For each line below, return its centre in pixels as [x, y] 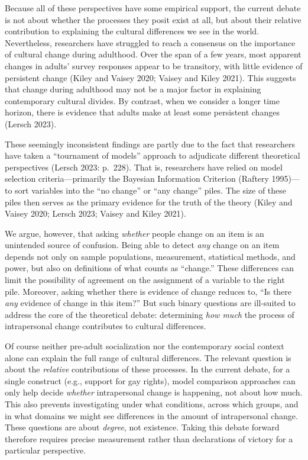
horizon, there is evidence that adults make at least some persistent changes [142, 112]
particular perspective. [46, 450]
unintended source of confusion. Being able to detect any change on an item [142, 245]
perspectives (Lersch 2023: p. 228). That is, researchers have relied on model [144, 167]
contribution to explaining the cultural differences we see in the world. [132, 31]
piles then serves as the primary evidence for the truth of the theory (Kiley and [149, 202]
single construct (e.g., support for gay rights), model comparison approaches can [150, 380]
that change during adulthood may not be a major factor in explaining [133, 89]
